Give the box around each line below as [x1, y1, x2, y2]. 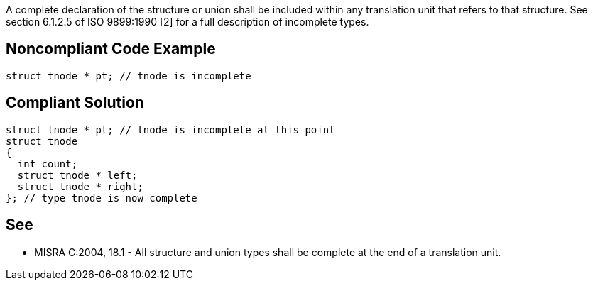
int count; [17, 158, 78, 170]
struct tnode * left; [17, 169, 138, 181]
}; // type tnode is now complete [6, 192, 197, 204]
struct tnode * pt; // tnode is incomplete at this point [6, 123, 335, 136]
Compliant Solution [6, 94, 144, 112]
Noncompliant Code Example [6, 40, 216, 58]
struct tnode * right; [17, 180, 143, 192]
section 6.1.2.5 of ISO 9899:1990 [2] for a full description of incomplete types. [6, 16, 369, 28]
